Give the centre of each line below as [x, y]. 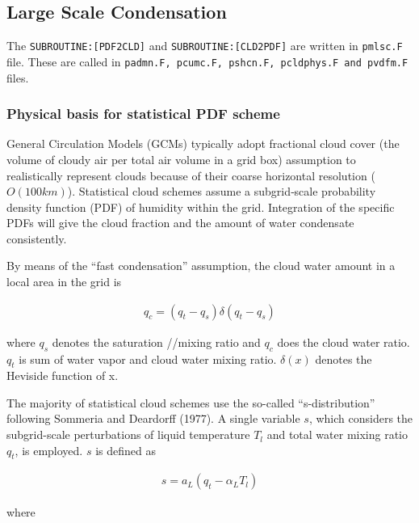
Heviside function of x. [63, 375]
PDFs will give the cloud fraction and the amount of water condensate [180, 223]
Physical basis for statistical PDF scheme [143, 114]
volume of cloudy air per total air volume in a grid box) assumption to [181, 159]
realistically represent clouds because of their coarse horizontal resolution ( [191, 175]
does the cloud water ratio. [344, 342]
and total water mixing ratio [337, 434]
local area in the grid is [64, 282]
